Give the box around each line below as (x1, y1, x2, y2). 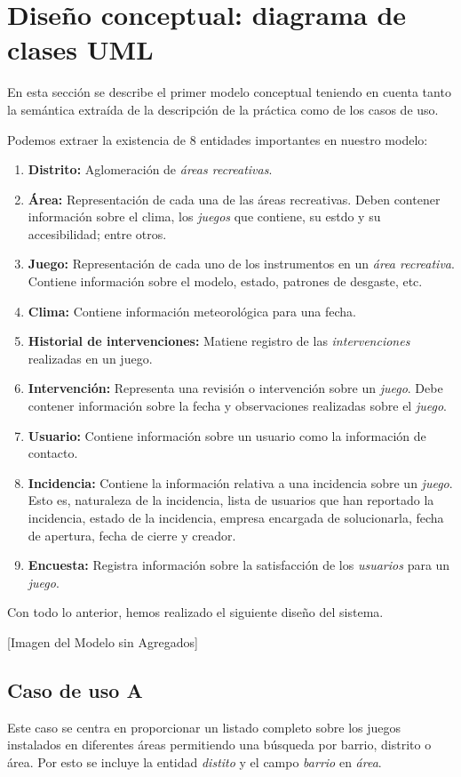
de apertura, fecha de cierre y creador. (28, 525, 236, 544)
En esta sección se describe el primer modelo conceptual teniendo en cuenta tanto (7, 83, 451, 101)
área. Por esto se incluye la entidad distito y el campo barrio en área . (7, 752, 382, 771)
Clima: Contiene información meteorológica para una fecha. (28, 301, 356, 320)
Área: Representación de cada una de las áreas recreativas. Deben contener (28, 189, 441, 208)
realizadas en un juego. (28, 348, 153, 367)
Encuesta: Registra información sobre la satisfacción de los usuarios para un (28, 556, 450, 574)
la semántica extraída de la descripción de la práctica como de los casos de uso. (7, 100, 439, 118)
